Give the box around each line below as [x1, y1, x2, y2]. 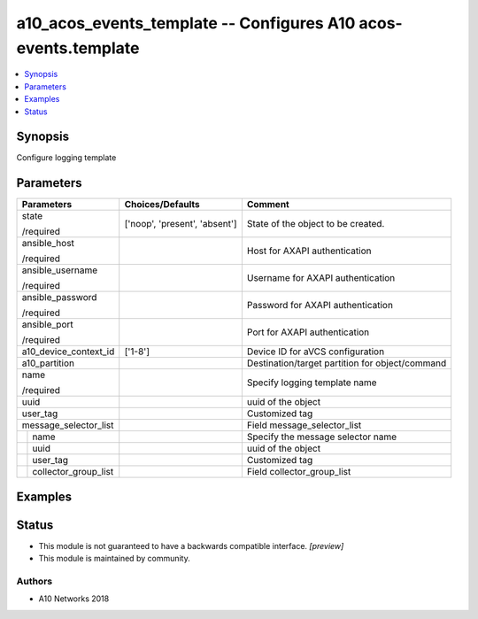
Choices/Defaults [124, 198, 200, 211]
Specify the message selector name [246, 430, 397, 443]
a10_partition [21, 357, 75, 369]
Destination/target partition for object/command [246, 357, 447, 369]
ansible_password [21, 291, 97, 304]
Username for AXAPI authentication [246, 272, 396, 284]
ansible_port [21, 319, 74, 331]
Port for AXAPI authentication [246, 326, 370, 338]
